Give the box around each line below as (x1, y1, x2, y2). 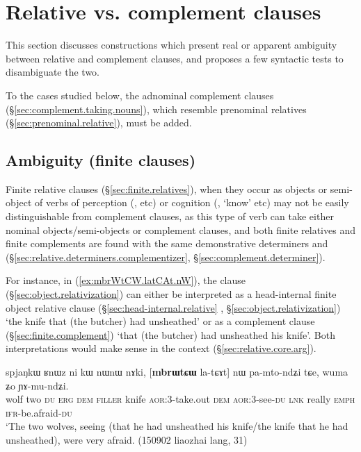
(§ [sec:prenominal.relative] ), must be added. (6, 115, 192, 130)
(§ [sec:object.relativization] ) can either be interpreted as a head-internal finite (6, 287, 337, 301)
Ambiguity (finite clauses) (6, 149, 196, 171)
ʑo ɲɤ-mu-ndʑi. (6, 378, 69, 392)
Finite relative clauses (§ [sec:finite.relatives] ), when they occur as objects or (6, 181, 328, 196)
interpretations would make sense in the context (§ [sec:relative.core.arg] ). (6, 341, 316, 355)
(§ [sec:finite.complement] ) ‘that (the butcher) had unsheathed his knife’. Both (6, 327, 335, 342)
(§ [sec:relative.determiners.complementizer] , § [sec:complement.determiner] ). (6, 249, 326, 264)
